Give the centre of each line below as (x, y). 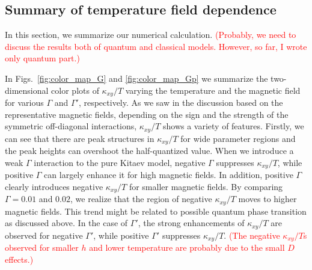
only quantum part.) (42, 58)
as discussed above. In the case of (66, 223)
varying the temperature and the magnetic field (213, 90)
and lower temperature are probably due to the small (187, 247)
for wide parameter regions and (238, 138)
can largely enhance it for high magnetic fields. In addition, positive (169, 175)
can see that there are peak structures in (80, 138)
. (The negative (252, 235)
